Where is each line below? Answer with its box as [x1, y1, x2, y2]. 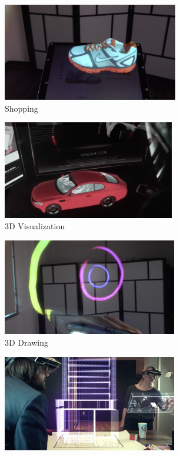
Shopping [5, 102, 38, 114]
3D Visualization [5, 220, 65, 232]
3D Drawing [5, 336, 48, 348]
